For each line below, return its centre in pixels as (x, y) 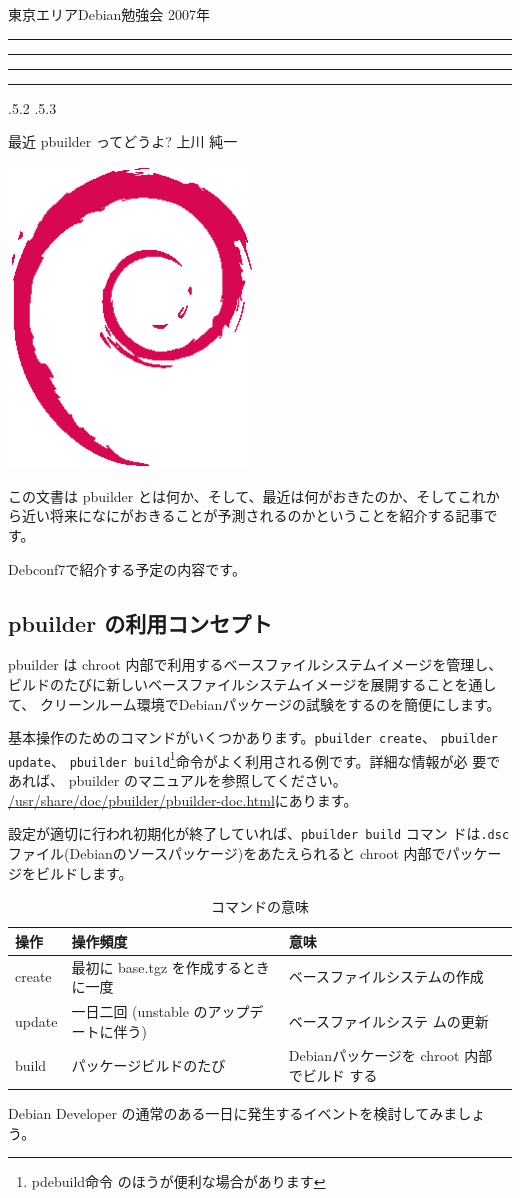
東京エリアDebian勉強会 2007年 (109, 14)
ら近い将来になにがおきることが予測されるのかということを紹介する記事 (246, 515)
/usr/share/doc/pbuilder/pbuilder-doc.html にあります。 (183, 799)
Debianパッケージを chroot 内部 (390, 1055)
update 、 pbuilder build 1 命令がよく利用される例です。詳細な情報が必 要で (254, 759)
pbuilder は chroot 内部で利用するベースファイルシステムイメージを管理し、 (255, 664)
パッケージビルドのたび (148, 1065)
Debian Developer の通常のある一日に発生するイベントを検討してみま (233, 1113)
